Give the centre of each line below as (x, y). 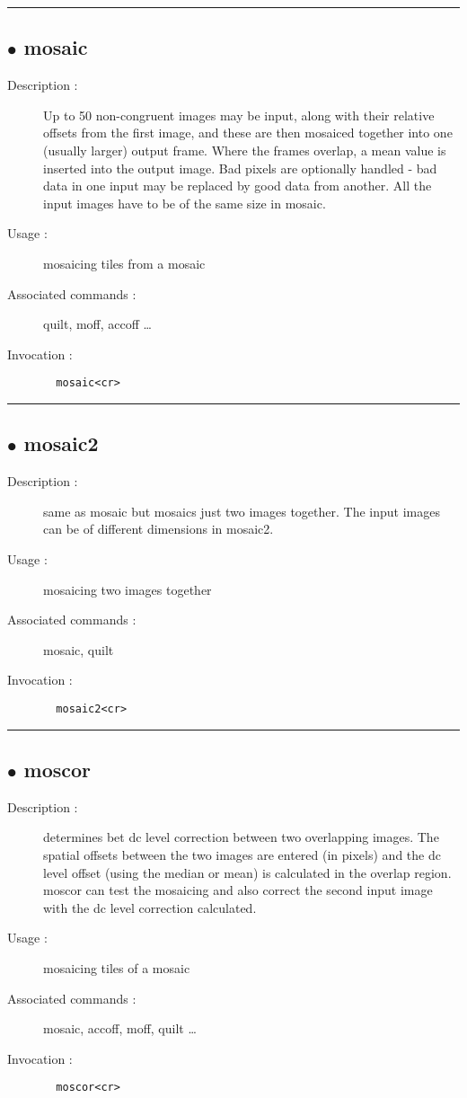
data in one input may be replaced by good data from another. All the (238, 186)
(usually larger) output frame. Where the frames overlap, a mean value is (245, 150)
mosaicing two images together (128, 589)
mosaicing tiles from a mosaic (124, 263)
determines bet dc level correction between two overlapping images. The (241, 837)
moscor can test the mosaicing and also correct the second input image (238, 890)
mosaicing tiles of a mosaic (117, 967)
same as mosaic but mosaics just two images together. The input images (242, 511)
